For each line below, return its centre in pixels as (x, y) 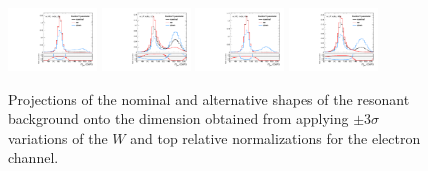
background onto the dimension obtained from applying (178, 118)
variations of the (58, 137)
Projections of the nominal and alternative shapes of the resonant (209, 98)
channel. (33, 157)
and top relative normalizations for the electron (275, 137)
